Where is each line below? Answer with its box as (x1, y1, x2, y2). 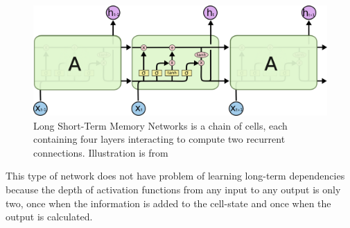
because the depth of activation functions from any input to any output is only (6, 182, 341, 196)
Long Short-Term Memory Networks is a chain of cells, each (33, 118, 288, 132)
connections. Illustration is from (33, 145, 168, 159)
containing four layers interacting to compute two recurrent (33, 132, 286, 146)
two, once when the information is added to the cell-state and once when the (6, 195, 331, 210)
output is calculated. (6, 209, 93, 224)
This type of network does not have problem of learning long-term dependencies (6, 168, 345, 183)
